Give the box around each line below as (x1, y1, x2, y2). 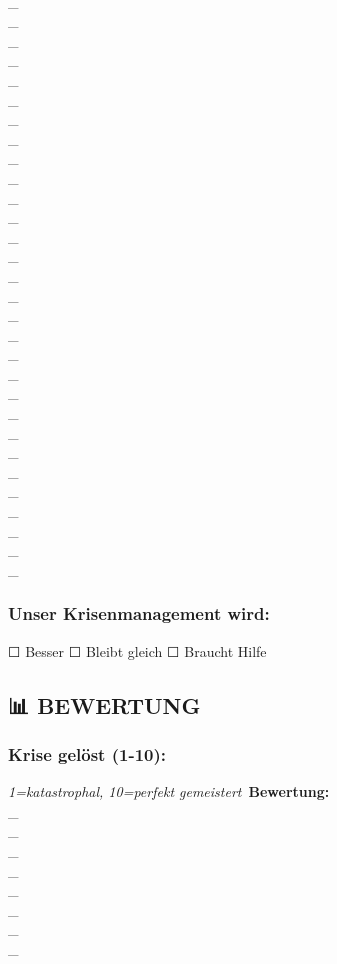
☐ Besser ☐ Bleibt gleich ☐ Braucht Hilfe (8, 640, 267, 661)
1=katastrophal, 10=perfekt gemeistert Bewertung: (8, 781, 330, 802)
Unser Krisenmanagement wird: (8, 601, 270, 626)
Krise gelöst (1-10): (8, 741, 167, 766)
